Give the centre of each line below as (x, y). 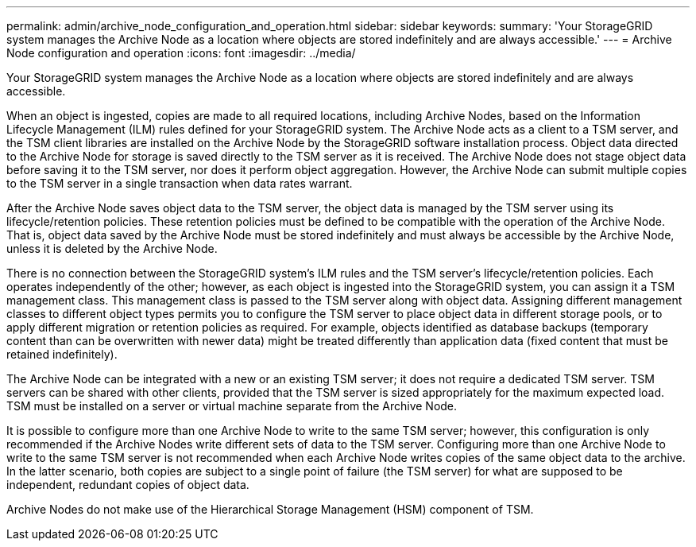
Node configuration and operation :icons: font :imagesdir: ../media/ (181, 53)
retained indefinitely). (62, 354)
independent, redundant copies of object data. (128, 485)
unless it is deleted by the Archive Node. (112, 248)
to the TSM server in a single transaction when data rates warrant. (180, 183)
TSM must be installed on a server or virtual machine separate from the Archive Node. (232, 406)
